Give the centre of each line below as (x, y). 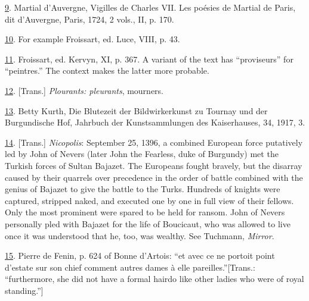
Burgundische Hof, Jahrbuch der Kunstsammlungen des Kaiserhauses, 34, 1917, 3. (155, 122)
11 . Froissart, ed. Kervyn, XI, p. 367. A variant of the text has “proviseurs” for (149, 59)
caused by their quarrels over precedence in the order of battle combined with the (154, 177)
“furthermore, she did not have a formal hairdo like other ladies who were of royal (154, 279)
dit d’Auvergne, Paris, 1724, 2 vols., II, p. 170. (89, 19)
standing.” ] (24, 290)
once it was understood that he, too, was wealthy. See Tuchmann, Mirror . (140, 235)
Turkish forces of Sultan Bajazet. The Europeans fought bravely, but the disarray (154, 165)
